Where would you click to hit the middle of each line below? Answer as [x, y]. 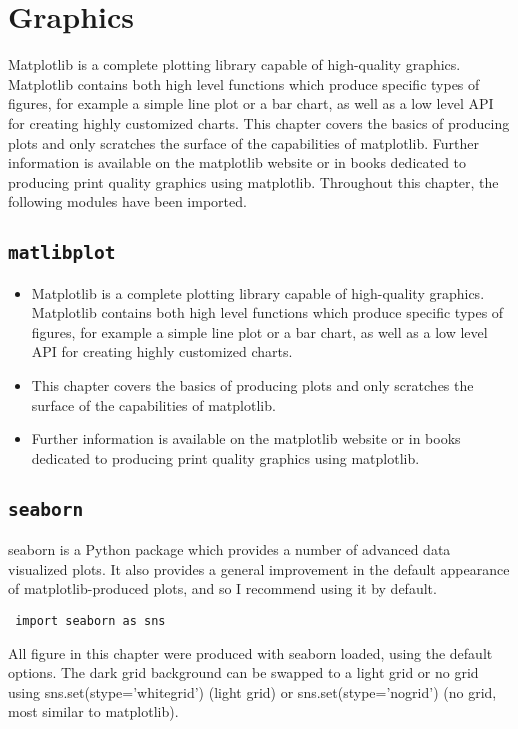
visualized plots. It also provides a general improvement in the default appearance [259, 568]
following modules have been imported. [127, 201]
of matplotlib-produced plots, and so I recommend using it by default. [222, 588]
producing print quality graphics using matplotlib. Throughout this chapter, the [253, 181]
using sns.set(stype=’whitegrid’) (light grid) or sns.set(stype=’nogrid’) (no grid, [252, 691]
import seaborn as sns [90, 620]
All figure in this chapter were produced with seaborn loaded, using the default [250, 652]
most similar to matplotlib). [93, 711]
